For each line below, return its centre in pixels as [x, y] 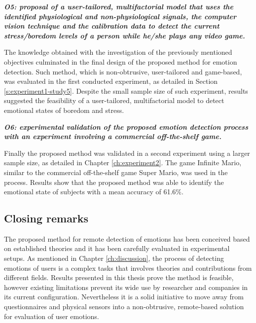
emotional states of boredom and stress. [64, 110]
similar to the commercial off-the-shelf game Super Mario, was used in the [116, 172]
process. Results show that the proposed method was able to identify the [114, 182]
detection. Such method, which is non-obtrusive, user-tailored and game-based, [123, 71]
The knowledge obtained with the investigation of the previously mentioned [118, 52]
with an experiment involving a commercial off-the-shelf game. [113, 136]
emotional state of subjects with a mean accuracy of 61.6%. [94, 192]
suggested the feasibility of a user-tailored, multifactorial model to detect [114, 100]
